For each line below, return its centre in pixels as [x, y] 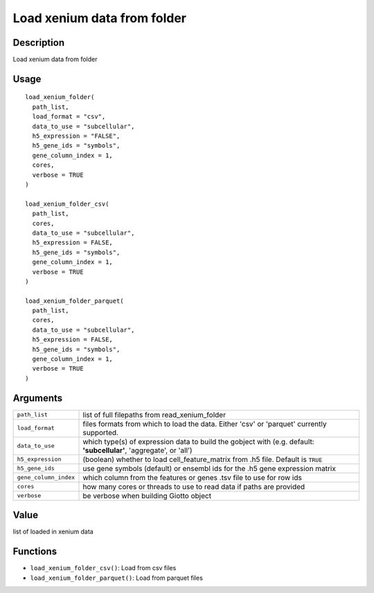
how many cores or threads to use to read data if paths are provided [194, 486]
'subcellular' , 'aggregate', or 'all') [138, 450]
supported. [101, 432]
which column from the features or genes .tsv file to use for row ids [193, 477]
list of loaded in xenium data [53, 532]
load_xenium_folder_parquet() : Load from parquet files [117, 578]
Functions [35, 552]
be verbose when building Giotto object [147, 495]
